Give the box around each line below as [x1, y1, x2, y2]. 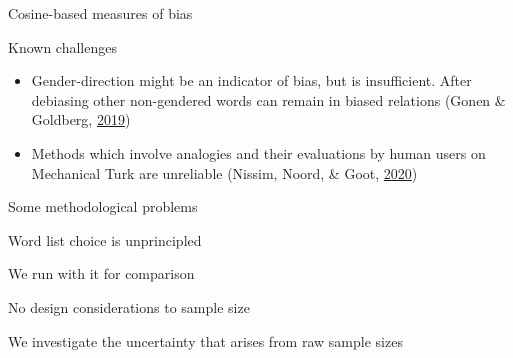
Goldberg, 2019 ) [31, 109, 131, 130]
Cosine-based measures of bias [8, 3, 193, 23]
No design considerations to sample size [8, 296, 250, 317]
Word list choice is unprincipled [8, 229, 202, 250]
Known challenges [8, 36, 117, 57]
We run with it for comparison [8, 263, 195, 284]
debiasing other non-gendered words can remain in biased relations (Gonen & [31, 89, 506, 110]
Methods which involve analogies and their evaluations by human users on [31, 142, 486, 163]
